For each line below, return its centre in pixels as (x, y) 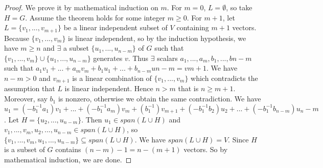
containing (193, 27)
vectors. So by (206, 149)
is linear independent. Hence (109, 88)
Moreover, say (26, 99)
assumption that (30, 88)
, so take (239, 7)
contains (68, 149)
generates (108, 58)
